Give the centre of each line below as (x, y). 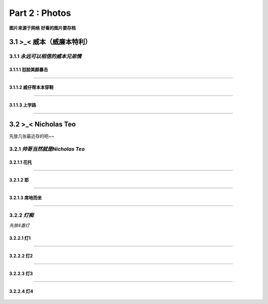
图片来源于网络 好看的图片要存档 (42, 28)
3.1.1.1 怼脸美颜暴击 (29, 70)
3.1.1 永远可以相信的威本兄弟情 (45, 56)
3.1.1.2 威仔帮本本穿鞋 (32, 88)
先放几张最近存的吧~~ (32, 136)
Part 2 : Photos (40, 13)
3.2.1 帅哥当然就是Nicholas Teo (47, 149)
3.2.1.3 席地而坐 (26, 198)
